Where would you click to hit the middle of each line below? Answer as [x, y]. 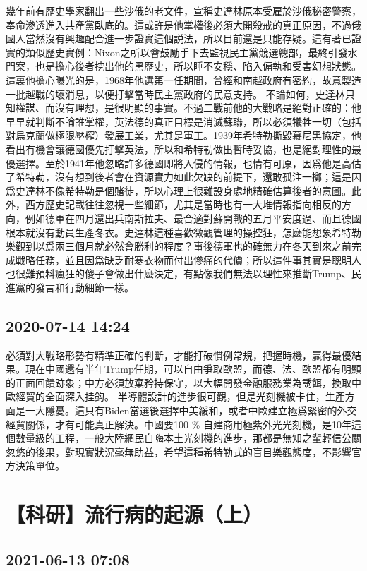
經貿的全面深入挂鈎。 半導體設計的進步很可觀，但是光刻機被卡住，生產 [180, 396]
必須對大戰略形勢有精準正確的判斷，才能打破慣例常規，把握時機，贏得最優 [179, 355]
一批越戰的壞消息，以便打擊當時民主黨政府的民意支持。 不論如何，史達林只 [180, 94]
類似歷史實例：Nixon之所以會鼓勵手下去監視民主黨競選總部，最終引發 [186, 52]
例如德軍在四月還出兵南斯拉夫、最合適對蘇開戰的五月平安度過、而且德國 [193, 218]
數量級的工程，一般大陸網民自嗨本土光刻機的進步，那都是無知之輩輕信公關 [188, 438]
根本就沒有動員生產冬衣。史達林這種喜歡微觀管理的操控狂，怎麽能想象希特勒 [183, 232]
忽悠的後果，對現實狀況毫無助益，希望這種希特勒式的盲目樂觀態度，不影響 [179, 451]
